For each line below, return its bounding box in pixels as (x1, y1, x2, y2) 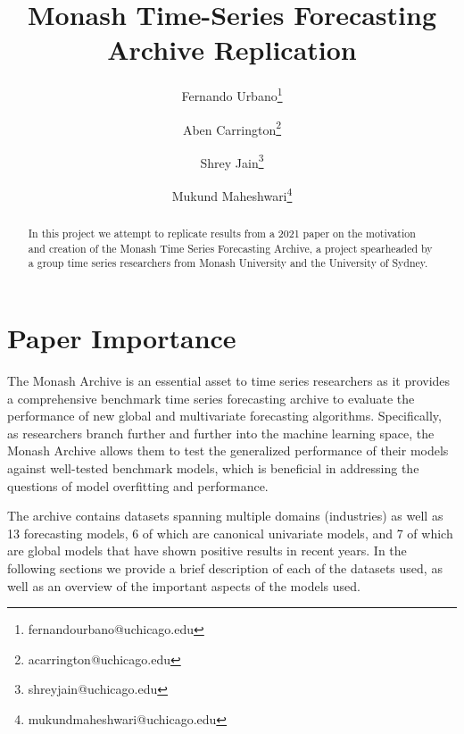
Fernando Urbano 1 (181, 84, 283, 104)
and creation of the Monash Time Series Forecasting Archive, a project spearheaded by (28, 240, 433, 255)
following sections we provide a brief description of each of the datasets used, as (7, 558, 443, 577)
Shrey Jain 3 (200, 150, 264, 171)
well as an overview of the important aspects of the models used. (7, 576, 360, 595)
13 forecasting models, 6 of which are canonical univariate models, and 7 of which (7, 523, 453, 542)
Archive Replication (107, 31, 357, 68)
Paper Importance (7, 320, 236, 356)
